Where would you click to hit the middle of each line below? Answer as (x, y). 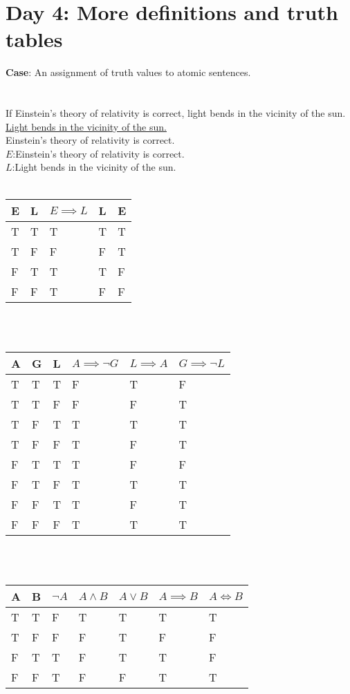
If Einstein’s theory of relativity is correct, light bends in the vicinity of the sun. (176, 113)
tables (34, 39)
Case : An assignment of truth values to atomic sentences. (128, 72)
